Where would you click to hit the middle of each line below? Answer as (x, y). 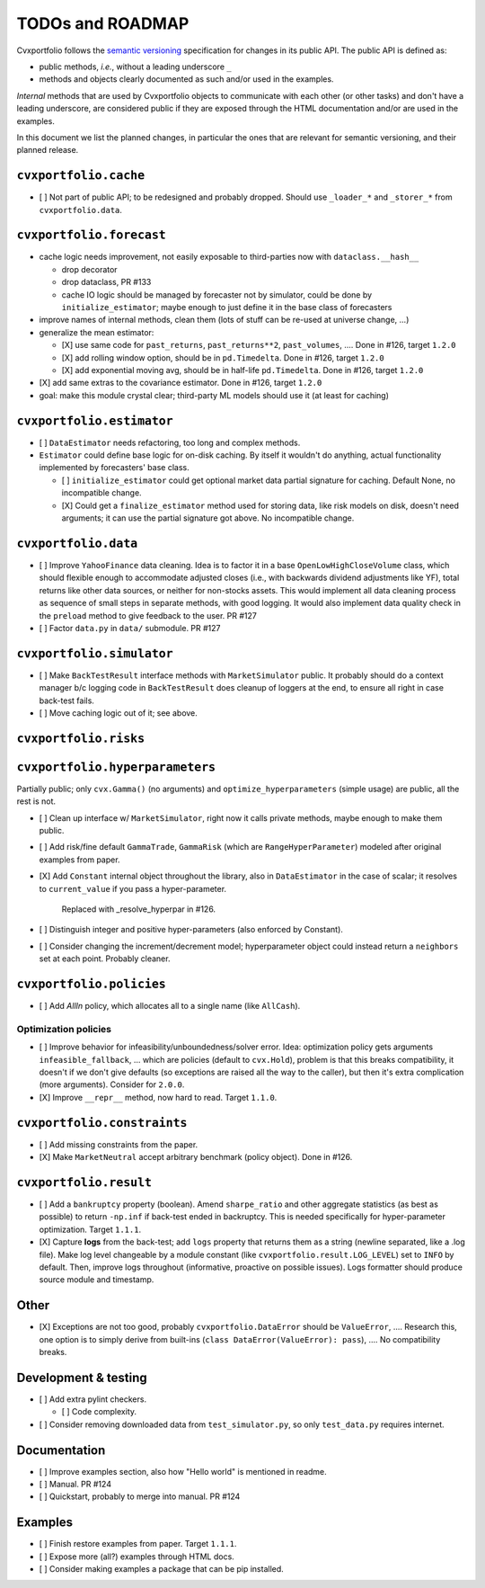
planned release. (48, 150)
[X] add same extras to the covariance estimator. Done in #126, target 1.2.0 (181, 383)
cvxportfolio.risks (81, 738)
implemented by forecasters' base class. (114, 468)
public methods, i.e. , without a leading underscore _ (136, 67)
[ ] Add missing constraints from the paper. (119, 1144)
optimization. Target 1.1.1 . (90, 1229)
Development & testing (82, 1377)
